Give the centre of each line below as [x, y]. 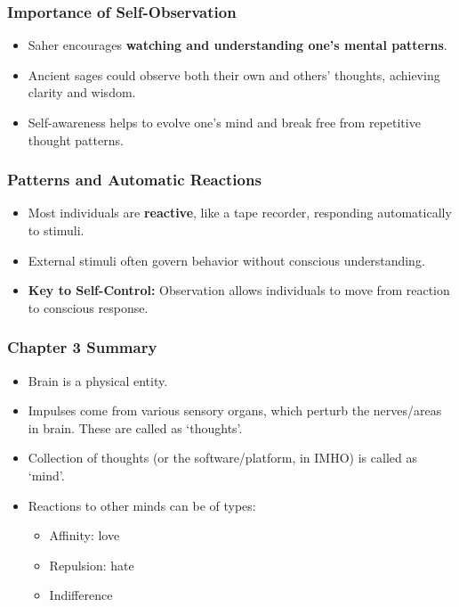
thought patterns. [76, 139]
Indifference [81, 595]
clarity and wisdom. [82, 92]
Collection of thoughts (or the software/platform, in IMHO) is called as [222, 458]
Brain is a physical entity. [98, 380]
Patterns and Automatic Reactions [134, 180]
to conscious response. [88, 307]
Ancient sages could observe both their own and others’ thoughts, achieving [234, 74]
